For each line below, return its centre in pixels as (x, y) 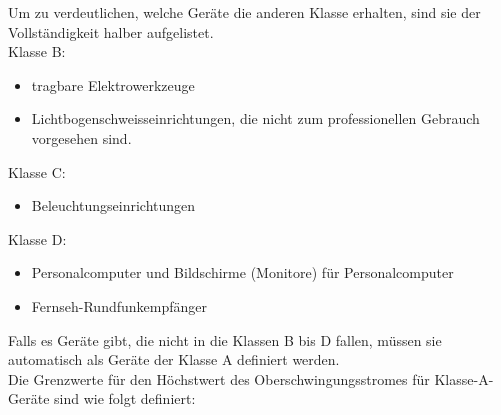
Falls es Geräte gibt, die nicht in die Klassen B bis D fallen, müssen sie (225, 339)
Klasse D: (37, 238)
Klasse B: (37, 51)
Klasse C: (37, 171)
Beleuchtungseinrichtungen (113, 205)
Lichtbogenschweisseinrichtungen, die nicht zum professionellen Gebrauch (255, 118)
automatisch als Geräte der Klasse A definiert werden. (174, 359)
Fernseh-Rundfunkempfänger (119, 305)
